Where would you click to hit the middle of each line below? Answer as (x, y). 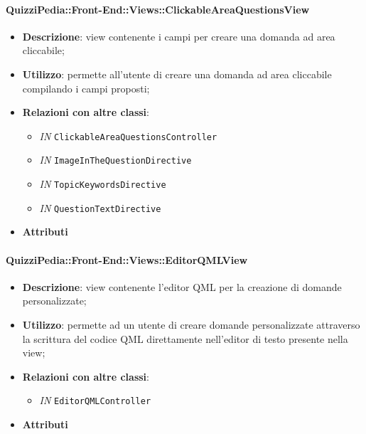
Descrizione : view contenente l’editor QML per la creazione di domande (182, 286)
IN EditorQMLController (95, 400)
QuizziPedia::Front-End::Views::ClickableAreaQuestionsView (158, 9)
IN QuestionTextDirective (100, 207)
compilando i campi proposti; (86, 88)
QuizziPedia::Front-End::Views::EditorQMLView (127, 259)
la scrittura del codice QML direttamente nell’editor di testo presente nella (185, 338)
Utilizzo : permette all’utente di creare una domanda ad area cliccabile (177, 74)
